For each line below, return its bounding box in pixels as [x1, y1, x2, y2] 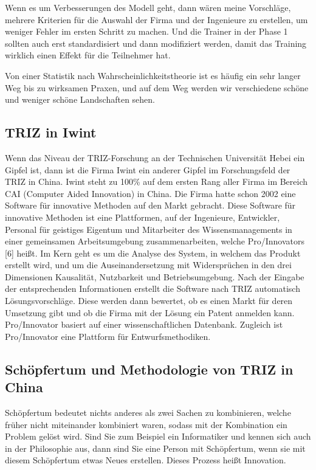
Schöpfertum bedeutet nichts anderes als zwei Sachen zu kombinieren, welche [5, 406, 291, 419]
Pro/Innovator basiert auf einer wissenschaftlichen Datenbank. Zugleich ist [5, 318, 283, 331]
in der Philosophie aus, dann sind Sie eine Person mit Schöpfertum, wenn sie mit [5, 441, 306, 454]
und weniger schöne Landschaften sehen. [5, 93, 156, 106]
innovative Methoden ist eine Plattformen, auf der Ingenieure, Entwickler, [5, 210, 280, 223]
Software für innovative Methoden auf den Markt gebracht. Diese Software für [5, 199, 296, 212]
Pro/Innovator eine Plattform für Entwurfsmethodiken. [5, 330, 211, 342]
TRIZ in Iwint [5, 123, 97, 142]
